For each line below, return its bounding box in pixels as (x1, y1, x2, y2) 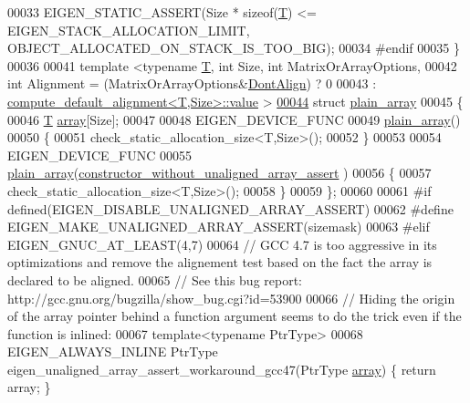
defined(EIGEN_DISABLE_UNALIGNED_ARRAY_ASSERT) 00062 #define (7, 199, 454, 218)
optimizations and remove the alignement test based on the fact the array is (7, 253, 433, 272)
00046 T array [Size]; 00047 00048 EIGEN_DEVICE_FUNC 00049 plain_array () (7, 109, 461, 129)
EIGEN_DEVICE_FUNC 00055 (7, 145, 192, 164)
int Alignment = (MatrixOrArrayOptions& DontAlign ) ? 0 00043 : (7, 74, 377, 93)
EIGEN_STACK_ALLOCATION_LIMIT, (7, 20, 250, 39)
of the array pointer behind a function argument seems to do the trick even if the (7, 306, 462, 325)
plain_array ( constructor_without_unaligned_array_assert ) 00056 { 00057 (7, 163, 432, 182)
